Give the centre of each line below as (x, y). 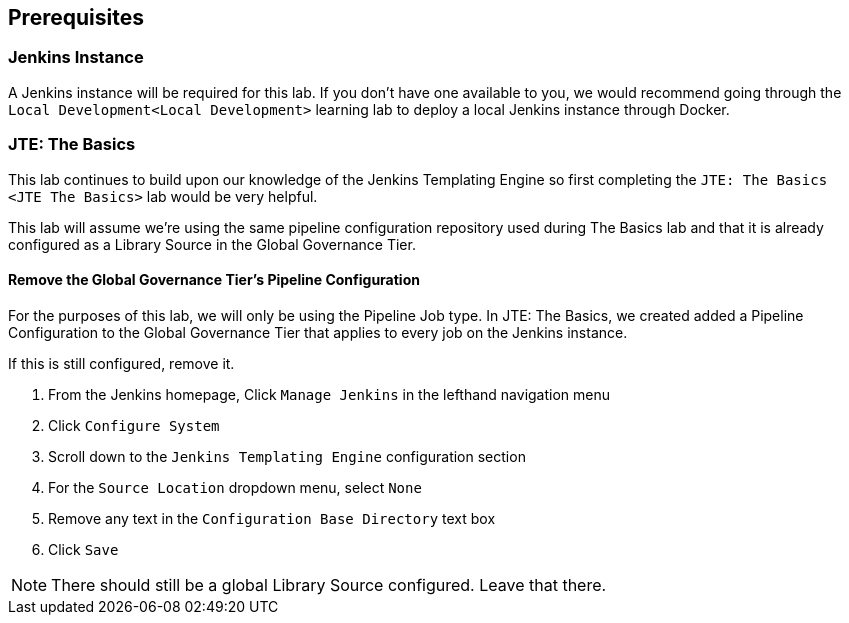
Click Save (83, 549)
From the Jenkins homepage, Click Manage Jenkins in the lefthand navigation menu (329, 394)
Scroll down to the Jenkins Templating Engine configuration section (287, 456)
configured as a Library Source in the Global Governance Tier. (212, 244)
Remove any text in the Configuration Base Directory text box (272, 518)
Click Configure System (134, 425)
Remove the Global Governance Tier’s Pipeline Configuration (214, 280)
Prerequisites (76, 17)
